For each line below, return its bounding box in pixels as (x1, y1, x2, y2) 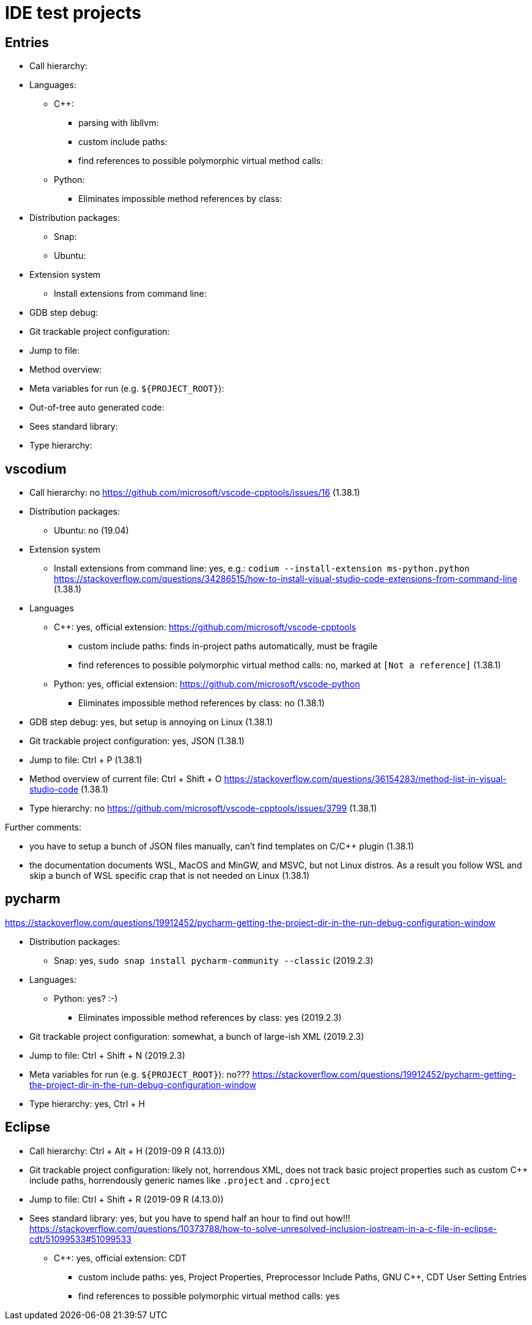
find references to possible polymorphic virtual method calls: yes (78, 1290, 340, 1301)
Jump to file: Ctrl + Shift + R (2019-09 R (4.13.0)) (29, 1193, 224, 1204)
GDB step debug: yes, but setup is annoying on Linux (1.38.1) (29, 717, 273, 728)
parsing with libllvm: (78, 118, 159, 129)
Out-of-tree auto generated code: (29, 402, 164, 413)
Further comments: (5, 822, 82, 833)
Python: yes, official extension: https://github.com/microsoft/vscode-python (54, 679, 360, 690)
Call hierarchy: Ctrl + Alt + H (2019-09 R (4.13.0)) (29, 1145, 225, 1156)
